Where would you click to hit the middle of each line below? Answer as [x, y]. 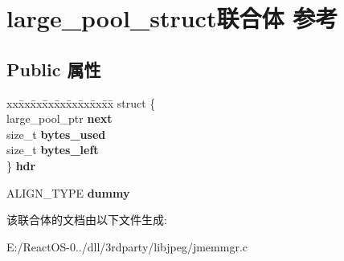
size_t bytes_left [53, 150]
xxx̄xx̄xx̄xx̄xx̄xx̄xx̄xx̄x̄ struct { [81, 102]
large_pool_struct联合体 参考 [172, 18]
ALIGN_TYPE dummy [68, 192]
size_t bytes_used [56, 134]
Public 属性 [54, 69]
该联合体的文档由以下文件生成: [87, 220]
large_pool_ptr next [59, 118]
